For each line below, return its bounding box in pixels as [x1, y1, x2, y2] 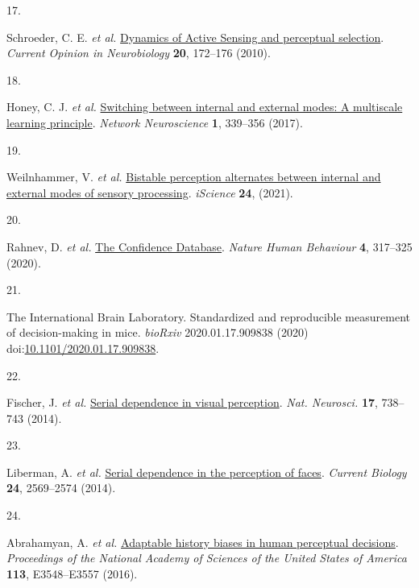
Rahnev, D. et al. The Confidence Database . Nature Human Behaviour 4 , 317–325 [6, 238, 413, 255]
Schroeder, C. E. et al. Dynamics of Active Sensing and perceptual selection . [6, 28, 384, 45]
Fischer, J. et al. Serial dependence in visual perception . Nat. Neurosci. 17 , [6, 394, 378, 411]
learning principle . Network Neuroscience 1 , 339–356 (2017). [6, 114, 303, 130]
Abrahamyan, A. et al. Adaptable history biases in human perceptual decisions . [6, 533, 399, 550]
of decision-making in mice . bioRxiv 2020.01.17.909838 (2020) [6, 324, 309, 341]
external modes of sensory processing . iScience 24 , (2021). [6, 184, 293, 201]
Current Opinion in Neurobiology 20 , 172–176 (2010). [6, 44, 271, 61]
